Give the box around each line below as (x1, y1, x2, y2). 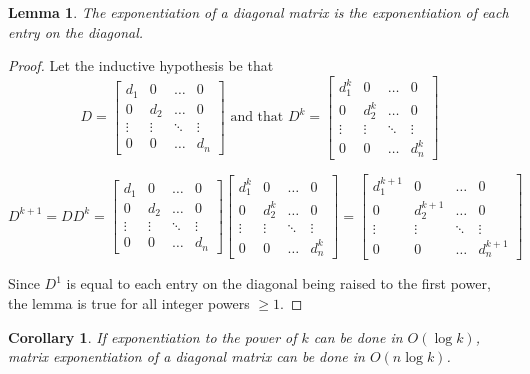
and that (230, 110, 284, 125)
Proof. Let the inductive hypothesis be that (8, 55, 274, 76)
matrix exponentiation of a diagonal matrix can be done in (8, 346, 365, 367)
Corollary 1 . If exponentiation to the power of (8, 326, 297, 347)
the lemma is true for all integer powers (8, 292, 250, 313)
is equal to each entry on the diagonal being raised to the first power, (66, 273, 491, 294)
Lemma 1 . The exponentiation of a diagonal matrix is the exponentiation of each (8, 2, 509, 22)
